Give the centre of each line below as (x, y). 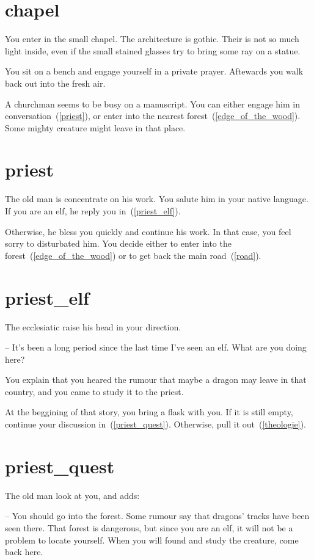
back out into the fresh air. (55, 83)
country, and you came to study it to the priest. (94, 391)
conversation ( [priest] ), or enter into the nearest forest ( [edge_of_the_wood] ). (153, 116)
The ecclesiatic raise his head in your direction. (93, 326)
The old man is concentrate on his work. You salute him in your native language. (157, 199)
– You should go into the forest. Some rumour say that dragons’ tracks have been (157, 516)
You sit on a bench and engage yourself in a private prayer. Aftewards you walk (154, 71)
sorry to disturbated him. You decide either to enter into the (118, 243)
